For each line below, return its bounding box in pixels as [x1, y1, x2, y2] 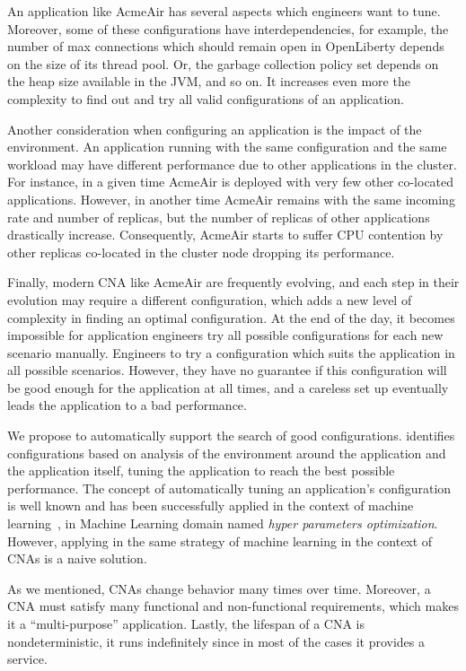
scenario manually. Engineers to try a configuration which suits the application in [7, 343, 455, 362]
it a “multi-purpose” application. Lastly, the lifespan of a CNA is [7, 614, 365, 632]
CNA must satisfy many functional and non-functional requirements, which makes [7, 597, 459, 615]
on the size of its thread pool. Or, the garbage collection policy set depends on [7, 54, 439, 73]
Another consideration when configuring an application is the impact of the [7, 119, 422, 138]
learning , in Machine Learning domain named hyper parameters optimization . [7, 514, 438, 533]
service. [7, 649, 48, 668]
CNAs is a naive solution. [7, 549, 147, 568]
